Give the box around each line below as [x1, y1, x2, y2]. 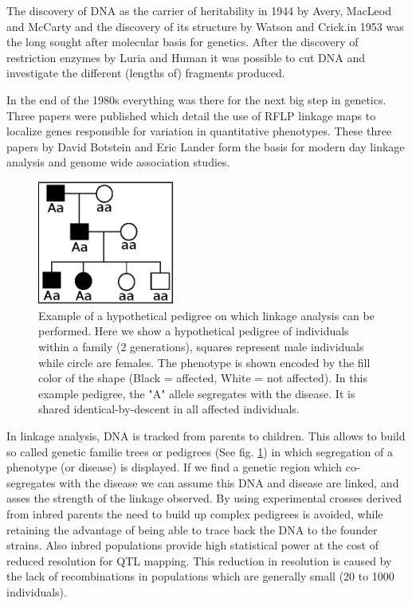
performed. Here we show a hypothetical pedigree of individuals [38, 323, 349, 339]
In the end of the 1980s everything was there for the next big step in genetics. [6, 91, 386, 108]
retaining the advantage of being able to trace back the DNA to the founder [6, 521, 378, 538]
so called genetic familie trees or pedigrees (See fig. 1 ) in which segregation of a [6, 443, 393, 459]
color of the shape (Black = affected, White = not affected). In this [38, 369, 367, 386]
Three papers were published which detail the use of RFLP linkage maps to [6, 107, 376, 123]
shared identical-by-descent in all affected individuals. [38, 401, 300, 417]
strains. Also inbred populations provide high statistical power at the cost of [6, 537, 379, 553]
